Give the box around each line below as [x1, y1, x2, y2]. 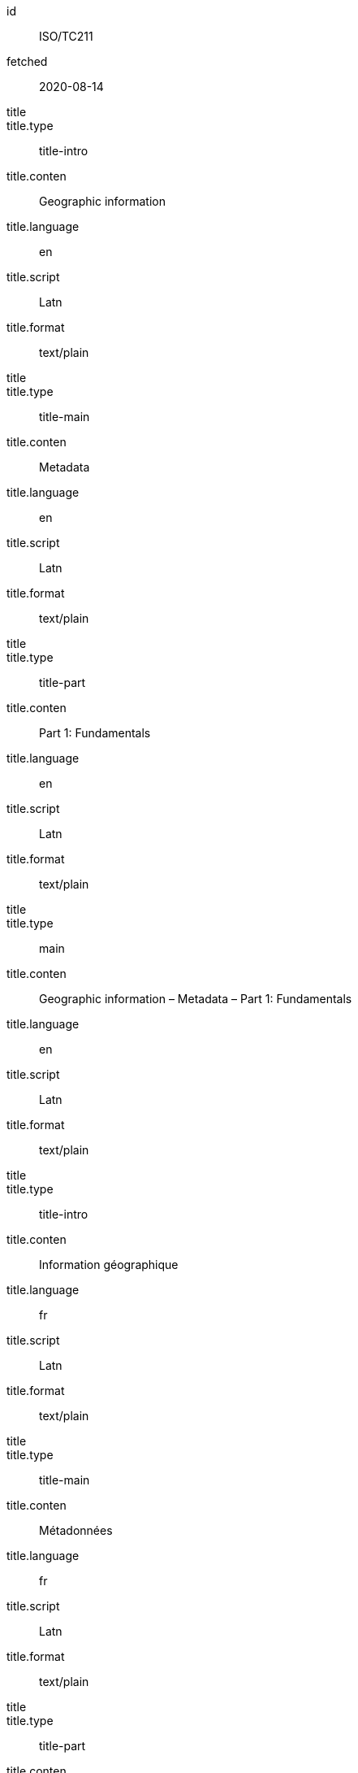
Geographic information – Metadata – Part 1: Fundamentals [39, 992, 352, 1006]
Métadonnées [39, 1523, 113, 1537]
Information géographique [39, 1258, 179, 1271]
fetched [6, 54, 48, 68]
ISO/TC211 [39, 29, 93, 43]
